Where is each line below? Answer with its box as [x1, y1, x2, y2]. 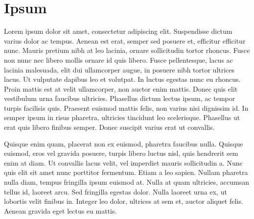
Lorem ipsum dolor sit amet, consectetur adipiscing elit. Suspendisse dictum [4, 26, 232, 36]
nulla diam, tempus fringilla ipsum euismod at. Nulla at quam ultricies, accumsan [4, 177, 249, 187]
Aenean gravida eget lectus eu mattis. [4, 205, 117, 216]
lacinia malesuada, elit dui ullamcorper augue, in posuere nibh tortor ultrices [4, 64, 235, 74]
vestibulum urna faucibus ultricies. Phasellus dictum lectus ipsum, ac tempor [4, 93, 235, 103]
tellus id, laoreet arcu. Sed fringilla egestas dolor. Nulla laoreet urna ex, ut [4, 186, 227, 196]
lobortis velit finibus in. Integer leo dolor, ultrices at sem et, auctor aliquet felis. [4, 196, 243, 206]
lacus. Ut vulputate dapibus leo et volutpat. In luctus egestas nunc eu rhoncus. [4, 74, 241, 84]
